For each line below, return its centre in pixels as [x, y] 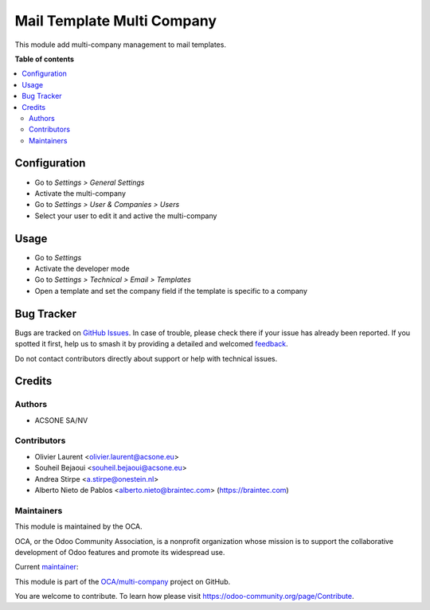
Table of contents [45, 59]
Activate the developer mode [82, 269]
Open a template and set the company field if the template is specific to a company [171, 291]
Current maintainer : [47, 567]
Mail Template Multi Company [116, 21]
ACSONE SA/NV [61, 420]
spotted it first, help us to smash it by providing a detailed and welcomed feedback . [151, 344]
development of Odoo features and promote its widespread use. [120, 552]
